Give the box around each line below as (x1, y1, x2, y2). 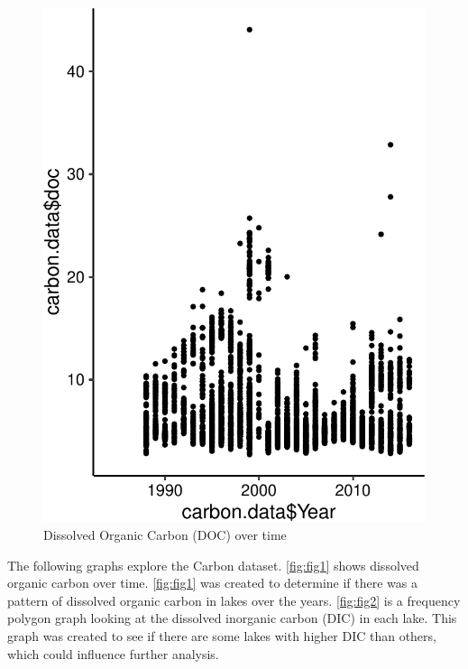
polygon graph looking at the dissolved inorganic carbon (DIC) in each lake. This (7, 609, 457, 627)
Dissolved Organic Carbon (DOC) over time (43, 525, 287, 544)
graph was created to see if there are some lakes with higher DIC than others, (7, 626, 436, 645)
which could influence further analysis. (7, 644, 219, 663)
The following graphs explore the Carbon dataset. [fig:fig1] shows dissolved (7, 555, 419, 574)
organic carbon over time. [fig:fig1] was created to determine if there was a (7, 573, 418, 592)
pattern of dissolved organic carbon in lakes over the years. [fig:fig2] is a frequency (7, 590, 461, 609)
